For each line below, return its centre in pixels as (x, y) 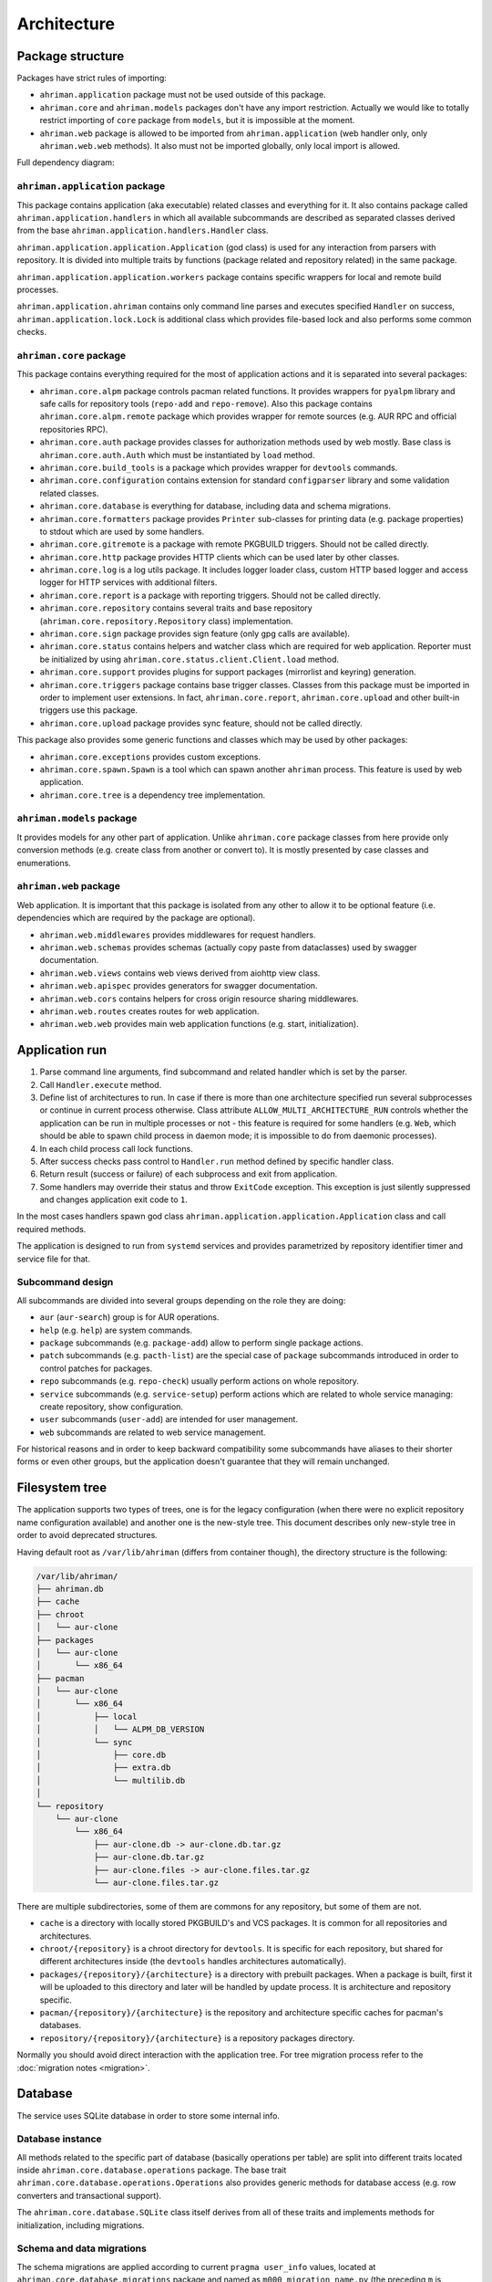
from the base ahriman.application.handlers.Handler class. (143, 230)
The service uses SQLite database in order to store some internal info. (148, 2115)
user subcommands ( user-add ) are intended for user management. (169, 1419)
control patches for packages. (96, 1368)
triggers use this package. (89, 710)
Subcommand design (65, 1282)
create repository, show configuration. (112, 1407)
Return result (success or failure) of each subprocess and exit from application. (189, 1174)
